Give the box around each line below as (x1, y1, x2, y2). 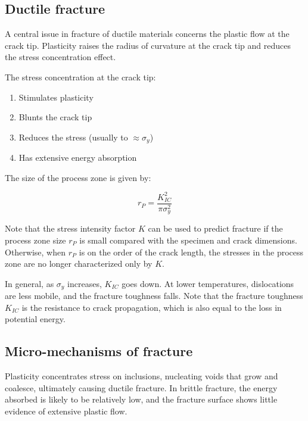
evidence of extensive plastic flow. (5, 405, 127, 417)
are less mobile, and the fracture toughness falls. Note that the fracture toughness (5, 289, 303, 302)
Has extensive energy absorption (18, 151, 137, 164)
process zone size (5, 234, 66, 247)
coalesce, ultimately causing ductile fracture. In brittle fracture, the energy (5, 381, 278, 394)
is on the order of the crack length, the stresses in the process (79, 245, 304, 258)
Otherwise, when (5, 245, 66, 258)
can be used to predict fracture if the (148, 222, 283, 235)
